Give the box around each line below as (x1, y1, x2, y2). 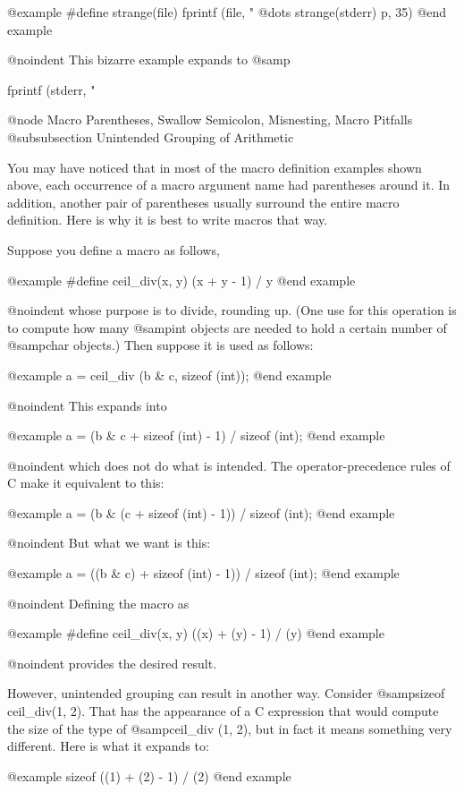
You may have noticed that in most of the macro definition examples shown (7, 158, 422, 176)
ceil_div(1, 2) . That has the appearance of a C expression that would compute (7, 702, 439, 720)
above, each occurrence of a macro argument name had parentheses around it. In (7, 175, 451, 194)
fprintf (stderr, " (7, 80, 96, 98)
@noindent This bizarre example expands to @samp (7, 50, 291, 69)
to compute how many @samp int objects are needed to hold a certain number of (7, 318, 447, 336)
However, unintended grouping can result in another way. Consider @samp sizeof (7, 684, 445, 703)
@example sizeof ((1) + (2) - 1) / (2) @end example (7, 766, 291, 785)
